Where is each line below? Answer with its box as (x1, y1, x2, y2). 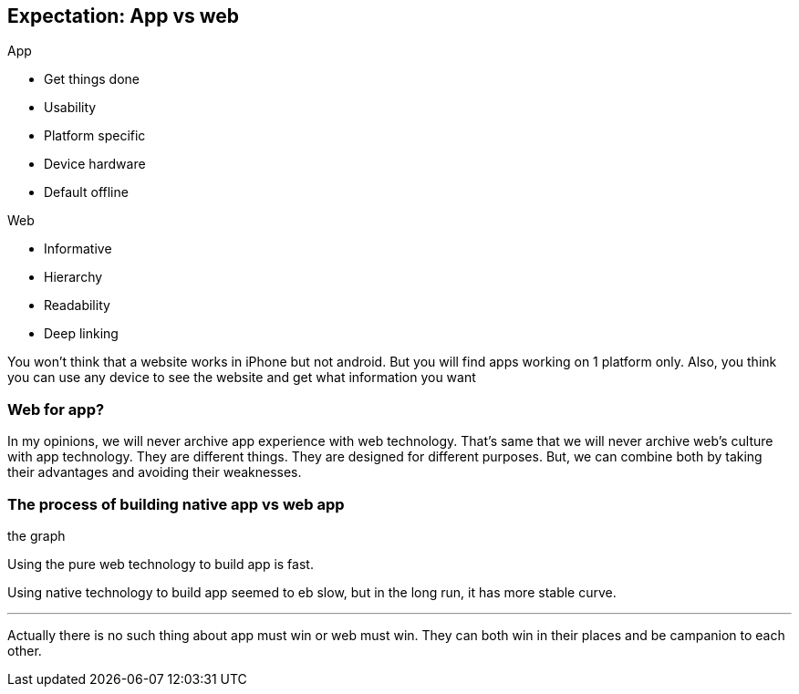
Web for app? (7, 399, 105, 419)
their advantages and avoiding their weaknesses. (7, 464, 302, 481)
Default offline (44, 184, 129, 201)
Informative (44, 241, 112, 257)
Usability (44, 99, 97, 116)
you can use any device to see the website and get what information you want (7, 369, 476, 386)
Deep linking (44, 326, 119, 342)
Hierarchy (44, 269, 103, 285)
